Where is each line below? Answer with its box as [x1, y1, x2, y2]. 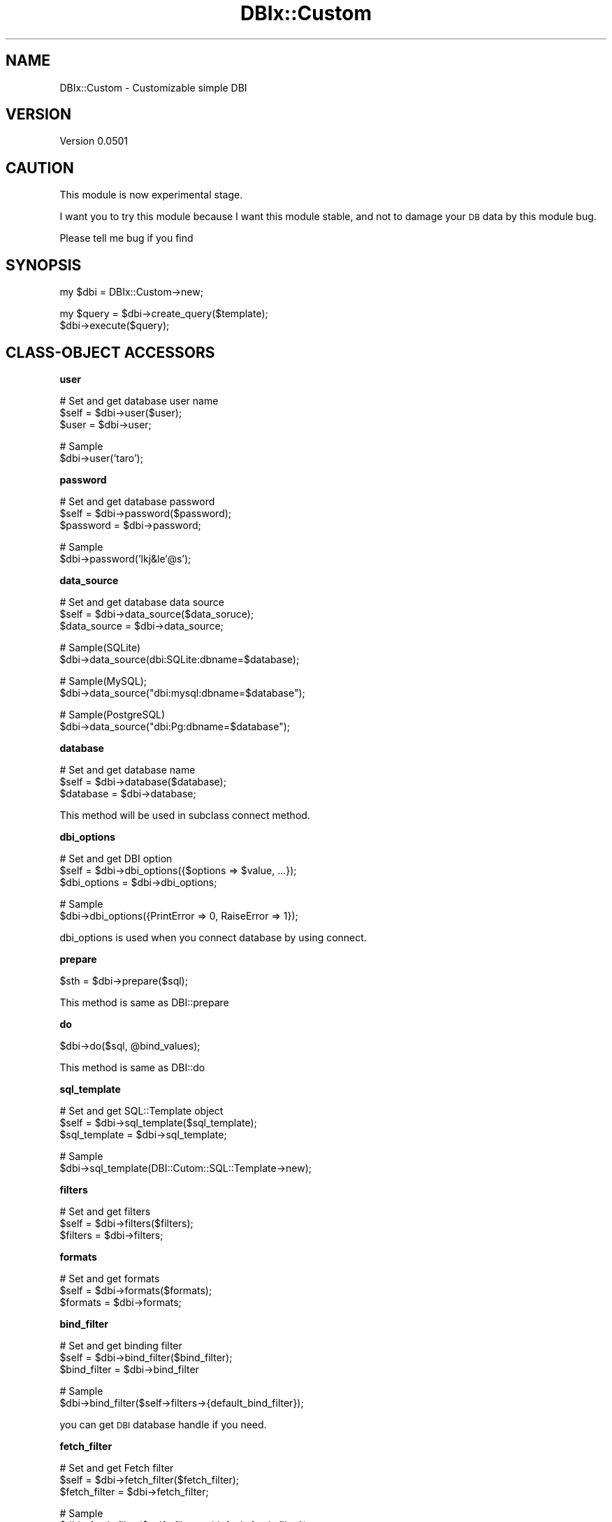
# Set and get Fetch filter [59, 1461, 174, 1474]
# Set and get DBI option [59, 852, 173, 864]
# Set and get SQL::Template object [59, 1104, 224, 1117]
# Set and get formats [59, 1272, 160, 1284]
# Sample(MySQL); [59, 674, 147, 687]
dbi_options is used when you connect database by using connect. [59, 931, 367, 943]
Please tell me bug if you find [59, 232, 194, 245]
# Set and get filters [59, 1205, 151, 1217]
